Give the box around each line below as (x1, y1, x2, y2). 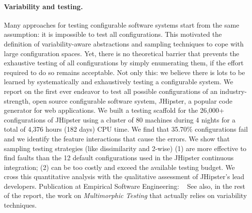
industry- (220, 86, 247, 96)
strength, (4, 95, 31, 106)
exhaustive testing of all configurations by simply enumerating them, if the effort (4, 58, 244, 68)
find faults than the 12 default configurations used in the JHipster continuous (4, 152, 234, 163)
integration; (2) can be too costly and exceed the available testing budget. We (4, 162, 235, 172)
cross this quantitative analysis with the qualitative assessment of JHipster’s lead (4, 171, 245, 182)
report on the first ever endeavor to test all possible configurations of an (4, 86, 218, 96)
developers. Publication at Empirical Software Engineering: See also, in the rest (4, 181, 246, 191)
